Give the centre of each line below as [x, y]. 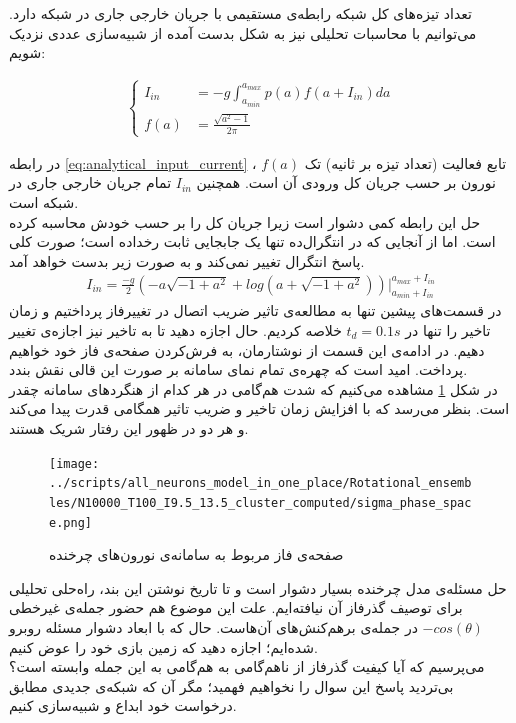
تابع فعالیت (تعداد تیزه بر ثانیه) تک [405, 162]
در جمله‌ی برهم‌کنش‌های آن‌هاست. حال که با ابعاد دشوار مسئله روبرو [213, 626]
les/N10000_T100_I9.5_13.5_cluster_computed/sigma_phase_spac [260, 502]
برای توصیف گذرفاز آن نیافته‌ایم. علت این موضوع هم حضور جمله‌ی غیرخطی [236, 607]
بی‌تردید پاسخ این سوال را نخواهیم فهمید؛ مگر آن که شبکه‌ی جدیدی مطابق [231, 685]
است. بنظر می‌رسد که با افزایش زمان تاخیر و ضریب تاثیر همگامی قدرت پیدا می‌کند [259, 408]
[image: [74, 463]
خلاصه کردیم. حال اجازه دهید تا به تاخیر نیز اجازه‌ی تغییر [175, 329]
